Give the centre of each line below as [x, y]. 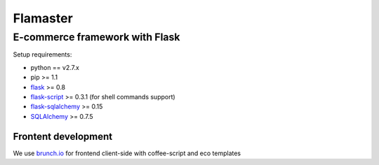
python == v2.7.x [55, 67]
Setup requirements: [42, 55]
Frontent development [62, 136]
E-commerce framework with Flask [97, 37]
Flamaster [43, 18]
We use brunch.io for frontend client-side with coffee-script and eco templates [127, 153]
